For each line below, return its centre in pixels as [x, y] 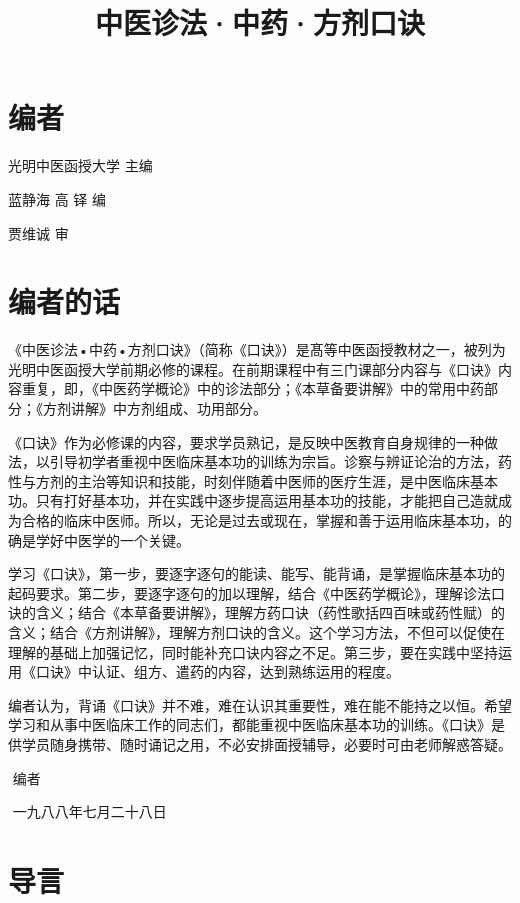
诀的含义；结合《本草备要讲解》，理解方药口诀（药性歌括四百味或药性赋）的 [256, 612]
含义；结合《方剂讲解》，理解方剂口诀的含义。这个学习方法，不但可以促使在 [256, 631]
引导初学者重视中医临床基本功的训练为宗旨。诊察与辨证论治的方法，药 [280, 461]
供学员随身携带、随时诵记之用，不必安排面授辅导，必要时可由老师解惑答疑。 [260, 743]
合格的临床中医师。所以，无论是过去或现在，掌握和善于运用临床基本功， [259, 519]
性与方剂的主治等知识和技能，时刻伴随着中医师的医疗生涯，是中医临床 [239, 480]
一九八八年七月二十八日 [89, 811]
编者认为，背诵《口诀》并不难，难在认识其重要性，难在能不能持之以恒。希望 [260, 704]
